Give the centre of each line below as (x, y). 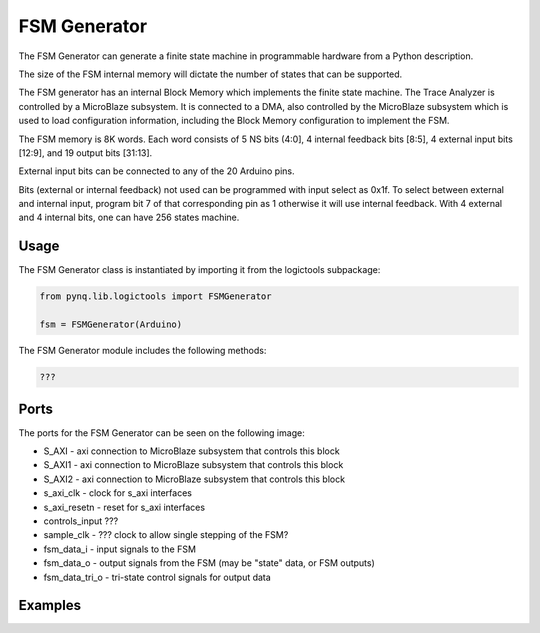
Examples (50, 605)
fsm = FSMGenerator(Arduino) (111, 324)
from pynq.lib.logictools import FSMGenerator (155, 296)
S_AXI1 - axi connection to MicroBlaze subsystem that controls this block (193, 465)
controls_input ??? (81, 521)
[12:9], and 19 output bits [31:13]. (85, 152)
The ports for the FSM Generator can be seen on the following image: (161, 432)
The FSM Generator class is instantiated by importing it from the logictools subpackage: (199, 270)
